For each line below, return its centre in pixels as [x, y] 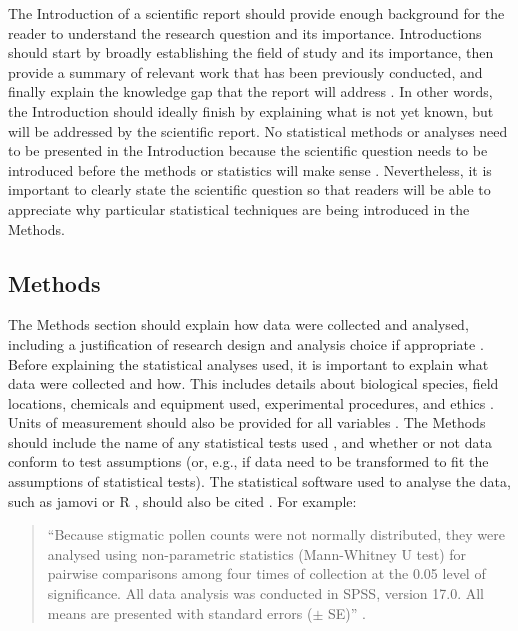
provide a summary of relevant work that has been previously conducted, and [245, 71]
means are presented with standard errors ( [180, 612]
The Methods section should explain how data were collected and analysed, [238, 324]
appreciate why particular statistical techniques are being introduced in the [239, 208]
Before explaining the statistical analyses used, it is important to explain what [248, 363]
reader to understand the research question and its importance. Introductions [245, 32]
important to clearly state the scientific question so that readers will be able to [249, 189]
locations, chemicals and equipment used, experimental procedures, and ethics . [251, 402]
